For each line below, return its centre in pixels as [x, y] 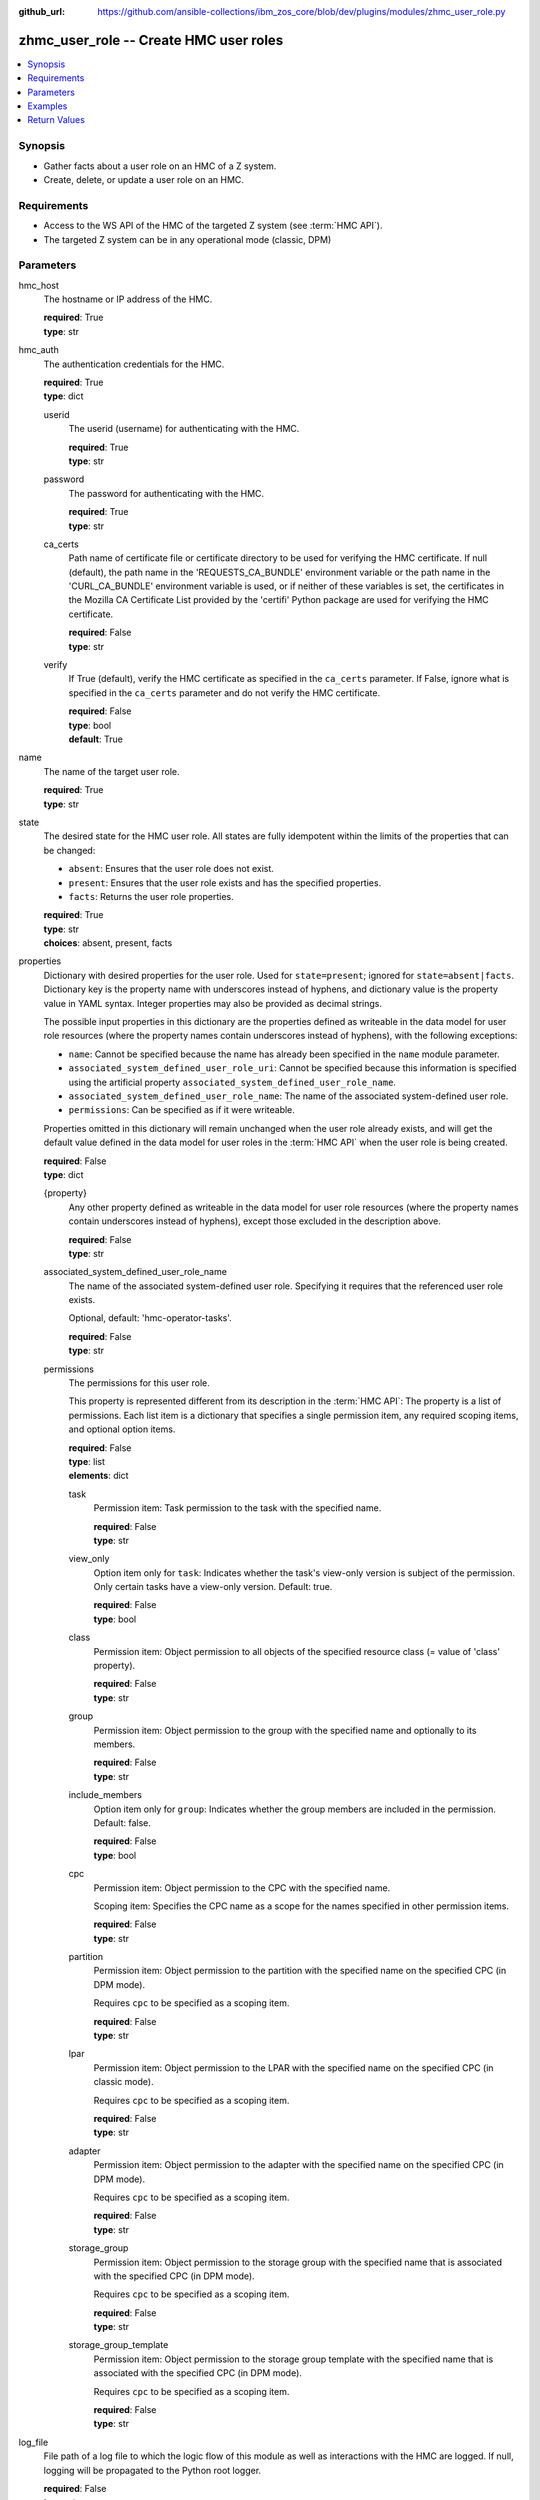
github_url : [41, 11]
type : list [86, 1461]
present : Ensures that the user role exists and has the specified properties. [225, 882]
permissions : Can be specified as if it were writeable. [181, 1110]
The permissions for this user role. [139, 1383]
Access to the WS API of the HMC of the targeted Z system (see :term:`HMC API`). [213, 226]
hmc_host [39, 285]
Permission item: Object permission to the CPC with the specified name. [242, 1887]
